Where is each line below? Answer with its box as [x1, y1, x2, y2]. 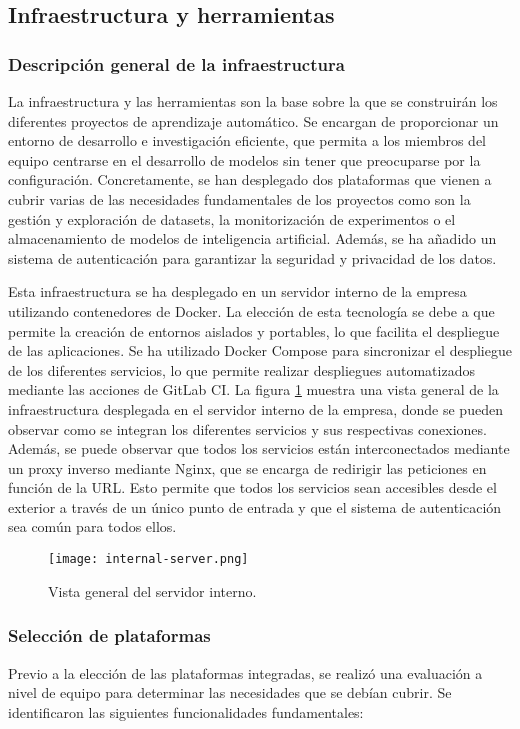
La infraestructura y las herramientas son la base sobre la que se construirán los [8, 91, 498, 111]
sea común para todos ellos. [8, 516, 177, 537]
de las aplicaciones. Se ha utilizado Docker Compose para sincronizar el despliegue [8, 340, 512, 361]
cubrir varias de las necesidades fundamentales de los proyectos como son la [8, 188, 471, 209]
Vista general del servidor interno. [48, 580, 257, 601]
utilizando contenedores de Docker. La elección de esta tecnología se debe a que [8, 300, 495, 321]
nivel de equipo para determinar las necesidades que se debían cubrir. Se [8, 682, 452, 703]
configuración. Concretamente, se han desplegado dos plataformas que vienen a [8, 169, 492, 190]
